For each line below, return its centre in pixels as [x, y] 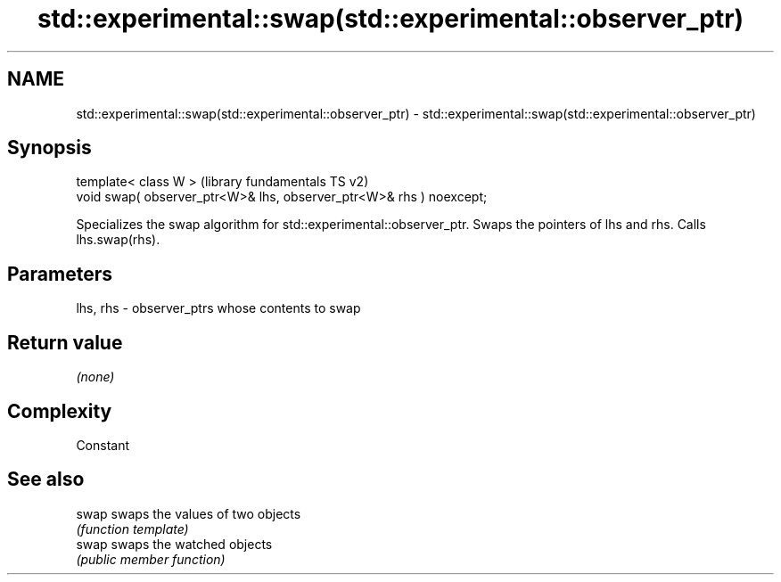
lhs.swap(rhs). [118, 240]
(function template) [132, 529]
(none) [95, 377]
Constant [103, 445]
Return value [65, 342]
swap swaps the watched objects [174, 544]
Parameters [60, 274]
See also [46, 480]
